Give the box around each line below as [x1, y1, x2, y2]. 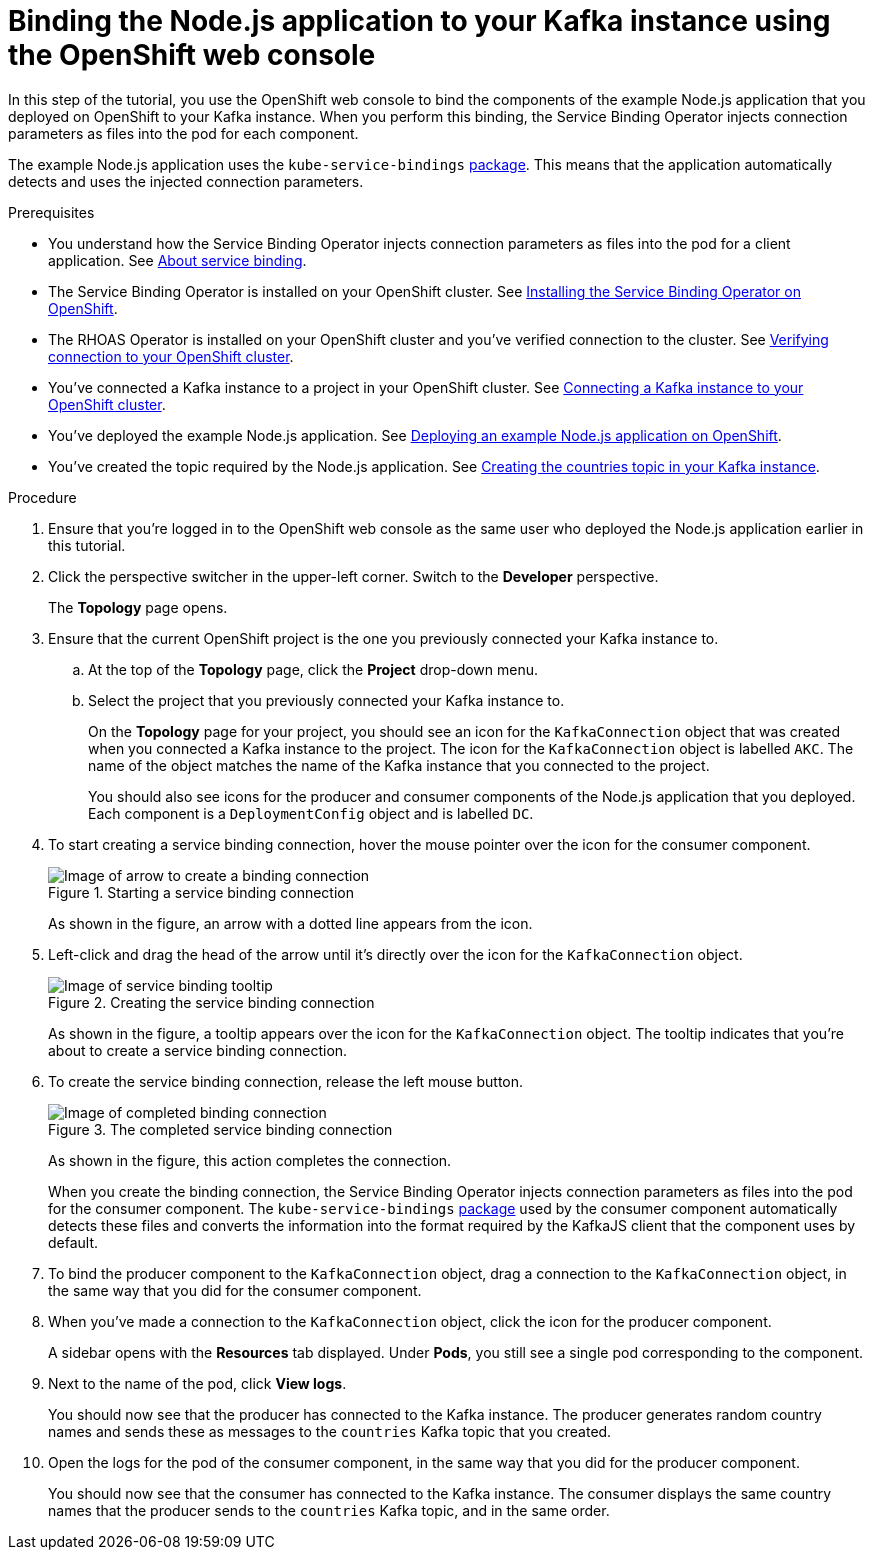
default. [48, 1233, 99, 1251]
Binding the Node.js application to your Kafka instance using [8, 4, 831, 38]
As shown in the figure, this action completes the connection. [48, 1151, 452, 1169]
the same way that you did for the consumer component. [48, 1281, 422, 1299]
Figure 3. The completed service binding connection [48, 1120, 393, 1138]
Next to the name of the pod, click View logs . [48, 1374, 347, 1392]
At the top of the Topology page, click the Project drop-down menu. [88, 660, 539, 678]
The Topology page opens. [48, 598, 228, 616]
